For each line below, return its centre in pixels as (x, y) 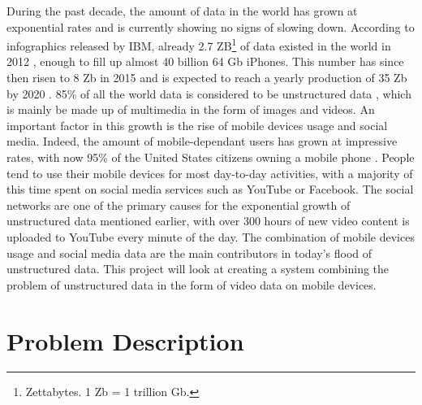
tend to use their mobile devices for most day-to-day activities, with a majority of (210, 173)
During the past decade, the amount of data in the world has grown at (182, 11)
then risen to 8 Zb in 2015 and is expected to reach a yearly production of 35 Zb (207, 78)
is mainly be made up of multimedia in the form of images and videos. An (191, 109)
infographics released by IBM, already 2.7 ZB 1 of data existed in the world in (199, 44)
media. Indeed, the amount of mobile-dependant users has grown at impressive (202, 141)
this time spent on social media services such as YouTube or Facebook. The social (210, 189)
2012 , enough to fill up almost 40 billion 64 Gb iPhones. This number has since (205, 61)
